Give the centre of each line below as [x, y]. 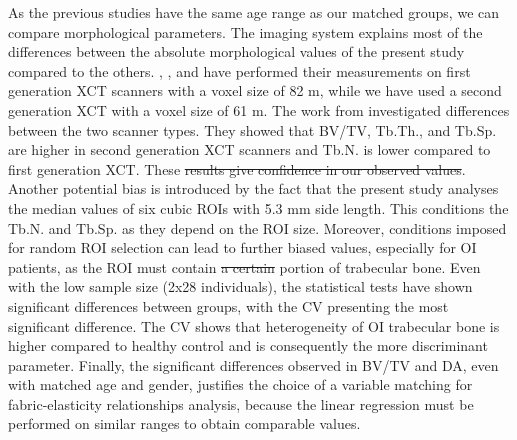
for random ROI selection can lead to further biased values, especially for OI [242, 247]
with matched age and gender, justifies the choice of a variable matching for [240, 384]
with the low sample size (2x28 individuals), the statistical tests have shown [240, 286]
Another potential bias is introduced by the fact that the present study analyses [253, 188]
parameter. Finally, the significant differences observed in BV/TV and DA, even [253, 364]
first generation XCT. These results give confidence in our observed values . [237, 168]
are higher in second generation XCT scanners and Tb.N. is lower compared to [249, 149]
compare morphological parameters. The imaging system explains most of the [245, 31]
